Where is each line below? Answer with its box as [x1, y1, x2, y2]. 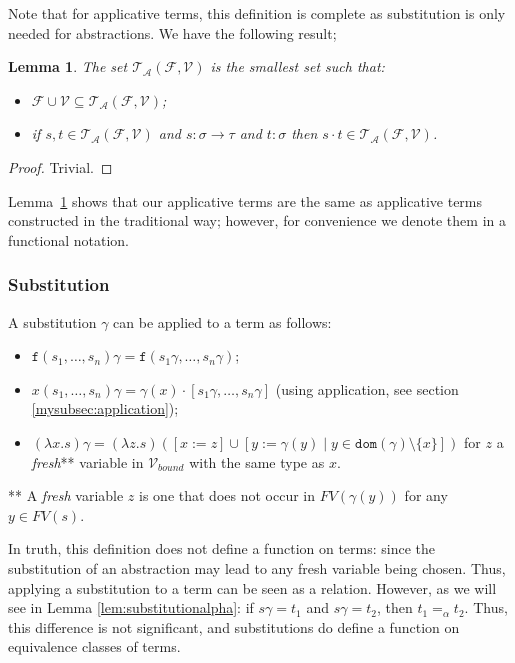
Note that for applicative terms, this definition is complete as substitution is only [8, 3, 506, 23]
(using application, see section [275, 378, 459, 399]
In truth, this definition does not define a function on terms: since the [8, 538, 436, 559]
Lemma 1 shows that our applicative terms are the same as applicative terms [8, 190, 483, 211]
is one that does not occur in [139, 485, 316, 506]
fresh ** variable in [31, 451, 144, 472]
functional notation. [8, 229, 129, 250]
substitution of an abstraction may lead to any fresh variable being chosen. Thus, [8, 557, 506, 578]
